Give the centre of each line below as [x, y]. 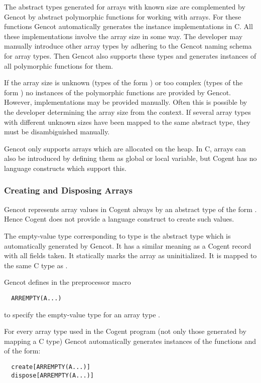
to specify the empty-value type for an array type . [82, 314]
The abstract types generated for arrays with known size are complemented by [125, 7]
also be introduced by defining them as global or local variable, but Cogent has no [130, 158]
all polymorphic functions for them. [59, 65]
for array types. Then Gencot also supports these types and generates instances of [130, 55]
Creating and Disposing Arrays [69, 190]
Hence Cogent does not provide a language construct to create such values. [119, 219]
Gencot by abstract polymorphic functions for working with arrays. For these [123, 16]
